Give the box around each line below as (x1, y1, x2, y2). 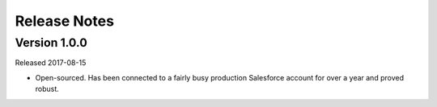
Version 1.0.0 (15, 35, 88, 50)
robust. (35, 84, 60, 94)
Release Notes (15, 12, 115, 30)
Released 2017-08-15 (15, 58, 87, 68)
